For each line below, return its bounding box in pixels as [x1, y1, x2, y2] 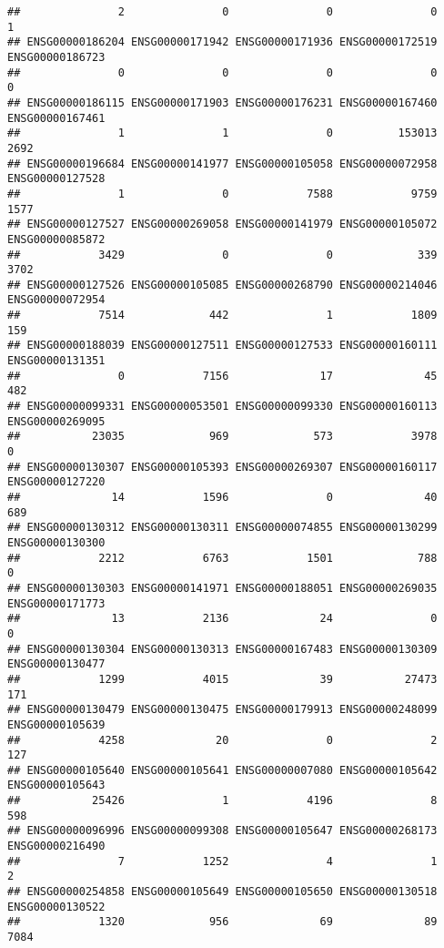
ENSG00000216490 [7, 840, 106, 853]
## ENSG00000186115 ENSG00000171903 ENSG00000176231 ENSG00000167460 [7, 96, 438, 109]
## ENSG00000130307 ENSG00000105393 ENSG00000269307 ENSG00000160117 [7, 460, 438, 474]
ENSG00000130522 [7, 900, 106, 913]
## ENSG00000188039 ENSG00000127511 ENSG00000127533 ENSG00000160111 [7, 339, 438, 352]
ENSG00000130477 [7, 657, 106, 671]
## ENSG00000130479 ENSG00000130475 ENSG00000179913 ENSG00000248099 [7, 703, 438, 717]
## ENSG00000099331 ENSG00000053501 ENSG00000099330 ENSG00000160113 [7, 400, 438, 413]
